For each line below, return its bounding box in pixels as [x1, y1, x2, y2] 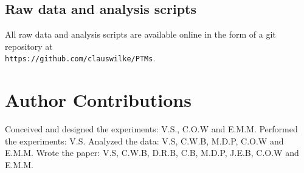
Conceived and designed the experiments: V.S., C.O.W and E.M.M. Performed [5, 123, 298, 135]
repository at [5, 39, 53, 52]
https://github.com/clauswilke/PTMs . [5, 52, 156, 64]
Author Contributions [5, 87, 192, 112]
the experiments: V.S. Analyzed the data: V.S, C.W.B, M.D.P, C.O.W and [5, 134, 284, 147]
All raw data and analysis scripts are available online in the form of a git [5, 28, 276, 41]
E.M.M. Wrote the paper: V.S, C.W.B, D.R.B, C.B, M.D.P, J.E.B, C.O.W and [5, 146, 299, 159]
